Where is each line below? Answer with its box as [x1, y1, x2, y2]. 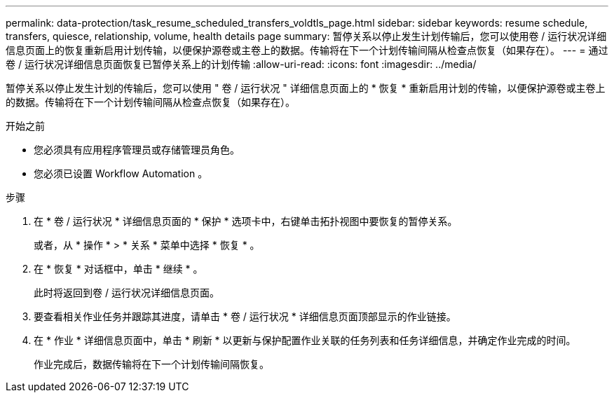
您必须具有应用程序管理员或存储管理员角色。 [34, 144, 240, 156]
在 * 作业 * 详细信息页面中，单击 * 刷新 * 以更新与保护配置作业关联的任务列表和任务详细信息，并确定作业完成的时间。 [34, 334, 576, 346]
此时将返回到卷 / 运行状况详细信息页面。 [34, 287, 219, 298]
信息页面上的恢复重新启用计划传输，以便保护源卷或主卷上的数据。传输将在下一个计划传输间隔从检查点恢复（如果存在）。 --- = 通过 [6, 44, 608, 56]
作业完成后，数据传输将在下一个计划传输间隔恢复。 [34, 358, 269, 370]
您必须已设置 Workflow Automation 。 [34, 167, 208, 179]
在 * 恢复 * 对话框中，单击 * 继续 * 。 [34, 263, 203, 275]
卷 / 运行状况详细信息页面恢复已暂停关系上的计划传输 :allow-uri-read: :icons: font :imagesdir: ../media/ [6, 58, 477, 70]
